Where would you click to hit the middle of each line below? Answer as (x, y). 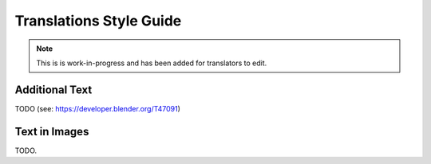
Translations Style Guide (98, 21)
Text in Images (52, 131)
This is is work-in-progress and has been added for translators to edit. (152, 63)
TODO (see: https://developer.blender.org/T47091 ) (98, 108)
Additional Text (53, 90)
